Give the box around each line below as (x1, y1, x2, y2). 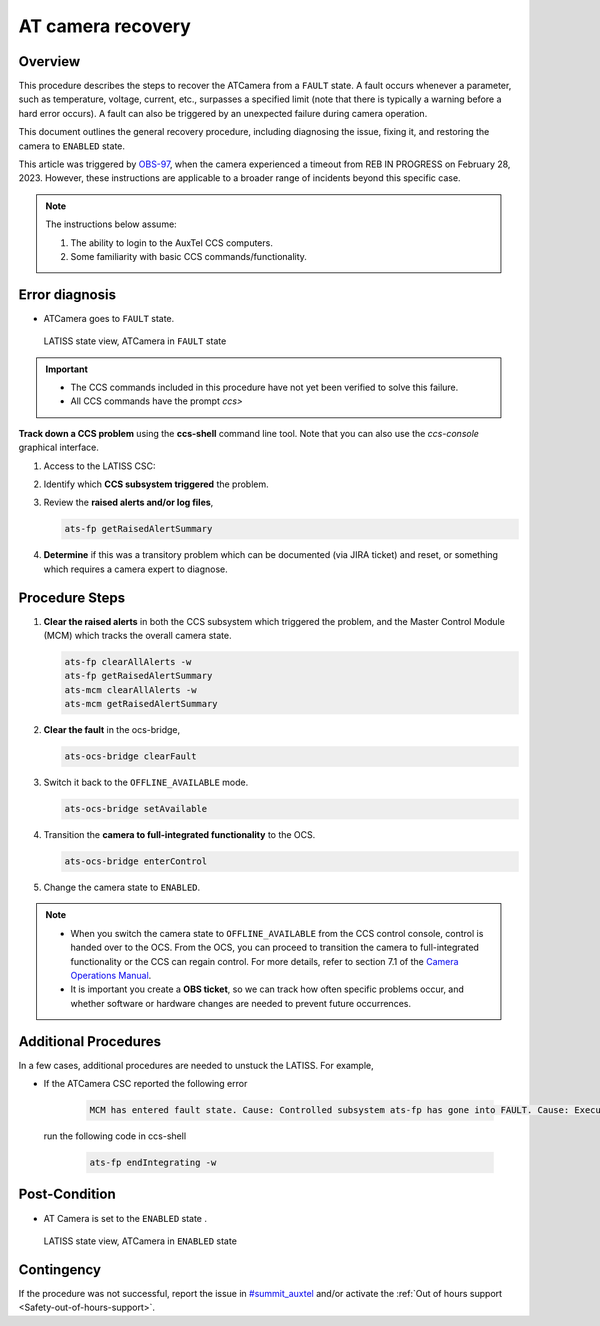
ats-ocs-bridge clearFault (64, 751, 197, 762)
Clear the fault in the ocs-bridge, (43, 724, 181, 736)
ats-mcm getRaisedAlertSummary (64, 698, 219, 710)
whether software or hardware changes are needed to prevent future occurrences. (70, 997, 412, 1009)
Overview (18, 53, 81, 70)
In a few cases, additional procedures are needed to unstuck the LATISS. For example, (18, 1059, 374, 1071)
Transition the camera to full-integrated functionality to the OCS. (43, 829, 316, 841)
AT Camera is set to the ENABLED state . (43, 1212, 207, 1224)
